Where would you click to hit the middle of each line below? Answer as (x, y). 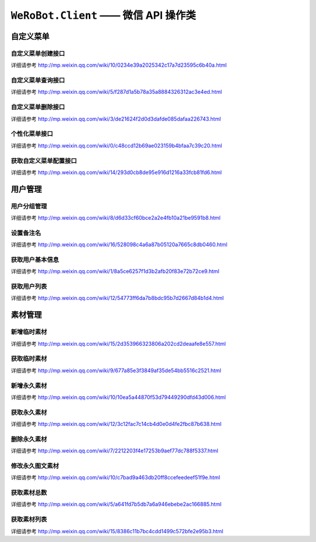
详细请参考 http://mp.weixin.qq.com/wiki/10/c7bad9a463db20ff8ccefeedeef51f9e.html (116, 478)
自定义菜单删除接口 (38, 107)
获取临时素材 (29, 359)
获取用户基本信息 (35, 260)
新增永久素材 (29, 386)
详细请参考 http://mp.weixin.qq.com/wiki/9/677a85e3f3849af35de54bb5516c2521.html (116, 370)
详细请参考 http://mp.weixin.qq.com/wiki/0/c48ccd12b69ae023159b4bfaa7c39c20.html (116, 145)
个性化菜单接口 (32, 134)
